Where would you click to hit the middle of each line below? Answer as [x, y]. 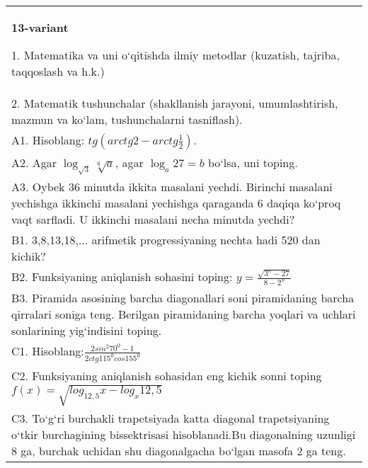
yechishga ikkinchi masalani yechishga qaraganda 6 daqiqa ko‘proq [176, 203]
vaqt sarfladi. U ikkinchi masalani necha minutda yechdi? [153, 219]
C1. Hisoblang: [48, 351]
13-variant [40, 27]
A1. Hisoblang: [48, 140]
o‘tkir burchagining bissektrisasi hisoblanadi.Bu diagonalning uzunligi [184, 435]
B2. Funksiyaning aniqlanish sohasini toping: [122, 277]
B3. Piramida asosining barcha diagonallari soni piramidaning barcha [183, 298]
